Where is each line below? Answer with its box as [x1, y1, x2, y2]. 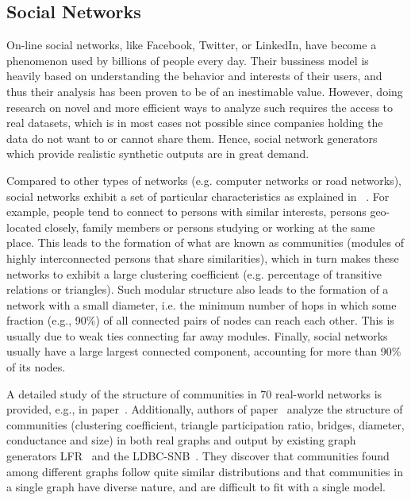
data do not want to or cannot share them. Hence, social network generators [6, 129, 378, 146]
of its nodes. [6, 359, 66, 375]
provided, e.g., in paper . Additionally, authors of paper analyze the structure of [6, 401, 403, 417]
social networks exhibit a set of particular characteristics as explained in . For [6, 187, 390, 204]
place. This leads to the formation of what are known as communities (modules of [6, 234, 404, 251]
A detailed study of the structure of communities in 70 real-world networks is [6, 385, 382, 402]
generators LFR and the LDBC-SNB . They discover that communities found [6, 448, 390, 464]
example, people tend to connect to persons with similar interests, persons [6, 203, 367, 220]
